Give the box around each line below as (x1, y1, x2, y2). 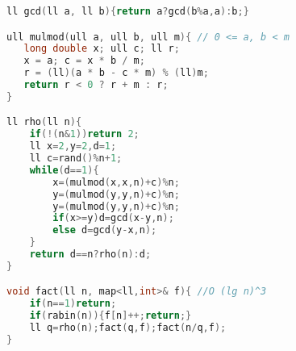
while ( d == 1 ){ (29, 164, 99, 176)
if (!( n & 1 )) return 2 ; (29, 128, 140, 140)
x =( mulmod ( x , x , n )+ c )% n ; (52, 176, 180, 188)
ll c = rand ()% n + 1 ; (29, 153, 123, 165)
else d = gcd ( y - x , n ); (52, 224, 157, 236)
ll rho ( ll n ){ (6, 116, 82, 128)
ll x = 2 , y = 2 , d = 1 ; (29, 140, 117, 153)
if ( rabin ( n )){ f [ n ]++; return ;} (29, 310, 192, 322)
